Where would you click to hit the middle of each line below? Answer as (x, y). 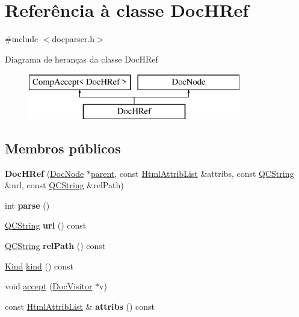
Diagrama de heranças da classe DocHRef (82, 59)
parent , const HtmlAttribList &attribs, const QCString (192, 173)
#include (22, 39)
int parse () (27, 205)
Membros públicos (63, 148)
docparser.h (73, 39)
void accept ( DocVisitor (49, 286)
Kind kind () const (39, 266)
